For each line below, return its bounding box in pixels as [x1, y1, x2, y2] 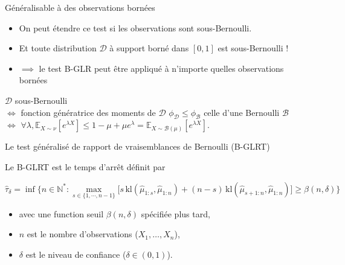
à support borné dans [109, 42, 189, 54]
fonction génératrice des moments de [21, 106, 156, 118]
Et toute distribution [19, 42, 97, 54]
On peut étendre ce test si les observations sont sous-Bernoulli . [19, 21, 252, 34]
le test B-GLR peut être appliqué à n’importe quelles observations [39, 62, 284, 74]
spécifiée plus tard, [141, 207, 210, 220]
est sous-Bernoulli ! [218, 42, 289, 54]
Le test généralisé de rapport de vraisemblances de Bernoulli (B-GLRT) [5, 140, 270, 153]
